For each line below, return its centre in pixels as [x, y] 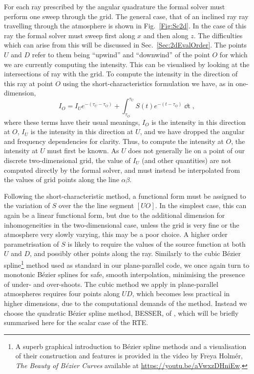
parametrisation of [32, 244]
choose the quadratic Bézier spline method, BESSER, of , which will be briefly [121, 313]
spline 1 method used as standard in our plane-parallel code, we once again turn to [127, 264]
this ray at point [29, 83]
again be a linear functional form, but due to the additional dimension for [115, 215]
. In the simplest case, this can [201, 205]
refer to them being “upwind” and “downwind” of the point [121, 54]
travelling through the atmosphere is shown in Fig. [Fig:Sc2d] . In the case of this [125, 26]
